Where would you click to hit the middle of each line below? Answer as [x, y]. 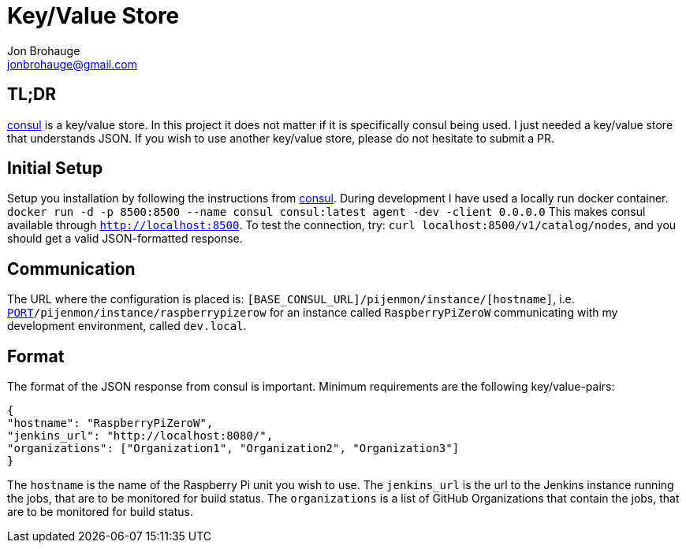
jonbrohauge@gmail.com [72, 64]
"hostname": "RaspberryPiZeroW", [110, 423]
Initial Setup [55, 169]
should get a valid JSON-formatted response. [125, 239]
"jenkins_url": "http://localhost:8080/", [140, 436]
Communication [71, 269]
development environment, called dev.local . [127, 326]
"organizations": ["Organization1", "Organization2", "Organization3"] [233, 449]
